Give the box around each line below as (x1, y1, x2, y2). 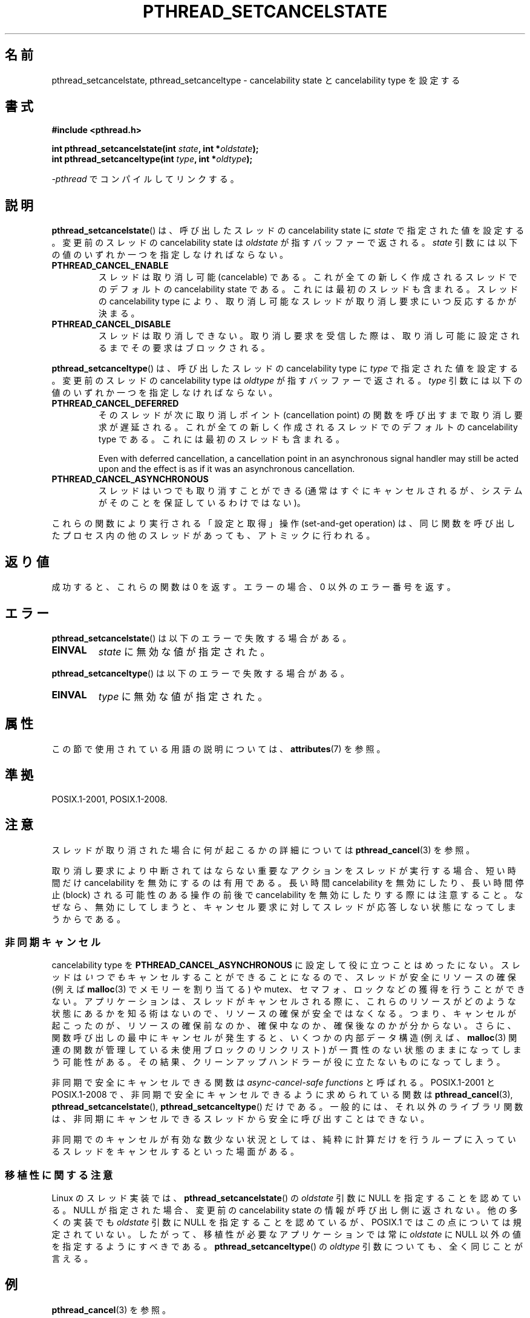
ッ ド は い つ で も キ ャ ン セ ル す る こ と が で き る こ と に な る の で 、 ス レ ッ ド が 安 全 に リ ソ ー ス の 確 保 (51, 972, 516, 983)
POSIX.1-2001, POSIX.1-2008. (51, 793, 168, 804)
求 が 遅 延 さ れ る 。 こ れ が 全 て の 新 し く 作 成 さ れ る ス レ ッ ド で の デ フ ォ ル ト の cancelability (98, 422, 518, 433)
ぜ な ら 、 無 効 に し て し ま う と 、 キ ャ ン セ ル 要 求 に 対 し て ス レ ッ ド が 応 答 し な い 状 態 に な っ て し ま (51, 901, 516, 912)
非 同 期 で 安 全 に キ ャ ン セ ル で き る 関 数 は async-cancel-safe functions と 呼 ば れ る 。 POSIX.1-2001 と (51, 1077, 496, 1088)
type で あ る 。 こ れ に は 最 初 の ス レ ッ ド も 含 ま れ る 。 (98, 434, 344, 445)
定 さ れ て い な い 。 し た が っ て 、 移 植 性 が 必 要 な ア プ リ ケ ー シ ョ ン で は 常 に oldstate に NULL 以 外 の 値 (51, 1229, 522, 1239)
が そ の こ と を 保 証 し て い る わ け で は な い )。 (98, 497, 306, 508)
